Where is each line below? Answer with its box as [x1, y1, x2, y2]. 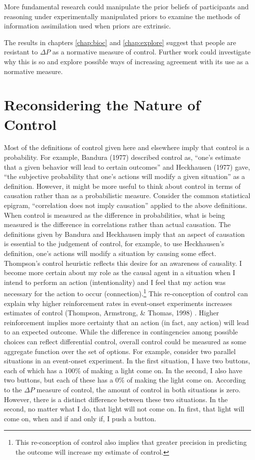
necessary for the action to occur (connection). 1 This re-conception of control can [4, 287, 248, 299]
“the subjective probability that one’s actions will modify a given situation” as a [4, 171, 245, 181]
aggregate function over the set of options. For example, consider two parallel [4, 346, 236, 356]
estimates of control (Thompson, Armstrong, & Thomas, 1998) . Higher [4, 307, 219, 318]
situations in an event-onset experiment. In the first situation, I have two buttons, [4, 356, 250, 366]
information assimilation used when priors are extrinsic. [4, 21, 171, 31]
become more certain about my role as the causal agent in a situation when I [4, 267, 235, 278]
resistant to [4, 47, 38, 57]
